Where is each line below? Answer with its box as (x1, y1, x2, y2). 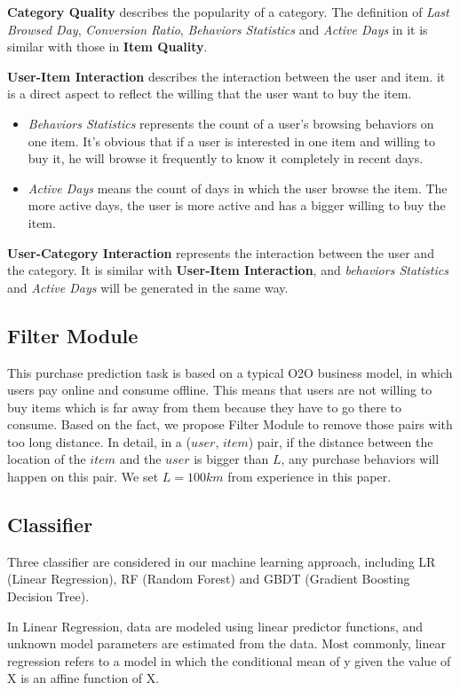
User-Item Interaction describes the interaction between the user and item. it (7, 67, 446, 85)
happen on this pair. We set (7, 467, 159, 486)
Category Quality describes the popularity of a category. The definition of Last (7, 3, 449, 20)
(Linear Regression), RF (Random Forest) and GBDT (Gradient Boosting (7, 569, 410, 588)
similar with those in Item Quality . (7, 37, 208, 56)
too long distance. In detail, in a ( (7, 432, 191, 451)
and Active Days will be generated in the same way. (7, 278, 289, 296)
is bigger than (194, 450, 269, 468)
